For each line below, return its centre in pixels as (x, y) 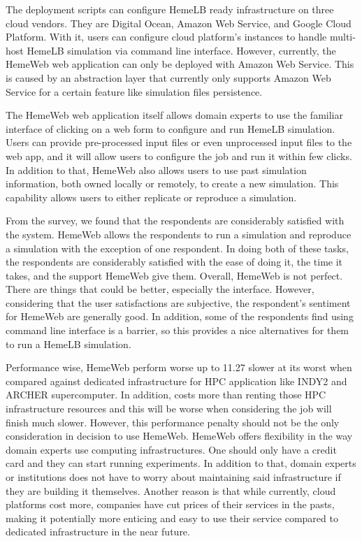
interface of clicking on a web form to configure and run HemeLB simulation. (171, 128)
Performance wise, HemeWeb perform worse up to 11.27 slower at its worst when (179, 367)
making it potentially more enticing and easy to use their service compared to (172, 518)
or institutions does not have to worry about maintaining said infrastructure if (173, 477)
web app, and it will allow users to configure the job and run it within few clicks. (179, 156)
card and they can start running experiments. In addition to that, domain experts (181, 463)
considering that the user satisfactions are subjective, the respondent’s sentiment (178, 302)
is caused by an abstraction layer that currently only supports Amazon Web (168, 77)
